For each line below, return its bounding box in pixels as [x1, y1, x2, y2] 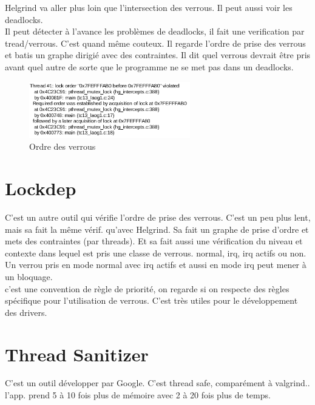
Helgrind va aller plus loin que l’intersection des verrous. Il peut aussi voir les [5, 1, 293, 13]
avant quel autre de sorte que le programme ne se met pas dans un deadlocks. [5, 60, 294, 73]
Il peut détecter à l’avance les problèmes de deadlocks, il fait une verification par [5, 25, 305, 38]
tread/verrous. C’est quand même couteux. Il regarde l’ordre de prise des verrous [5, 36, 306, 49]
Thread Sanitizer [5, 341, 149, 366]
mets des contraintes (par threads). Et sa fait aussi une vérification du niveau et [5, 235, 303, 247]
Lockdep [5, 176, 76, 201]
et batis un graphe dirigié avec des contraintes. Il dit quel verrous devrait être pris [5, 49, 311, 61]
